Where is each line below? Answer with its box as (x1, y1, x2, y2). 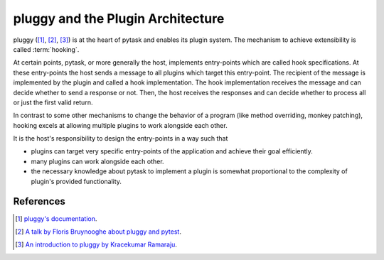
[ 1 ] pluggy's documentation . (15, 214, 97, 223)
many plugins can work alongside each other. (31, 157, 164, 166)
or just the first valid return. (13, 98, 93, 107)
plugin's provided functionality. (31, 177, 122, 185)
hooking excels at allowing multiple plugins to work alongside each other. (13, 121, 228, 129)
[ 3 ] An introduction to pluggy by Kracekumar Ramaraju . (15, 240, 178, 249)
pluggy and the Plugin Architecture (13, 11, 225, 26)
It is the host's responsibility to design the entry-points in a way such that (13, 134, 228, 143)
